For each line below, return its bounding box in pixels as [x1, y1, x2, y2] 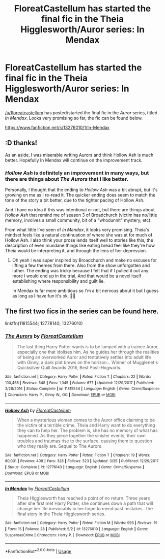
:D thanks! [5, 139, 38, 147]
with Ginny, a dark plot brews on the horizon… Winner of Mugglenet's [17, 360, 158, 365]
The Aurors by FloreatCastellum [5, 332, 83, 339]
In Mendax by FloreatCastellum [5, 486, 70, 492]
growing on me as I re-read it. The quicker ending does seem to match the [5, 192, 156, 198]
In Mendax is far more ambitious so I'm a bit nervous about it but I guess [12, 288, 159, 294]
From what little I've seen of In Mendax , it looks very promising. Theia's [5, 227, 150, 233]
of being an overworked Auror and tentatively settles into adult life [17, 354, 151, 360]
